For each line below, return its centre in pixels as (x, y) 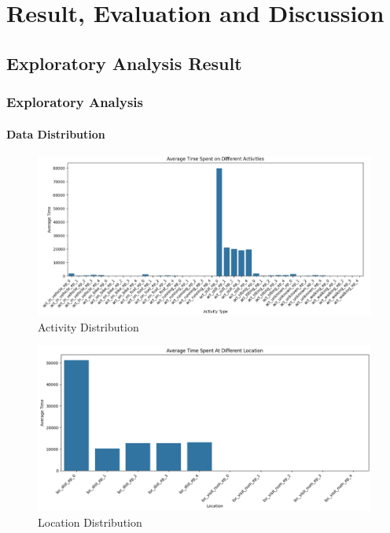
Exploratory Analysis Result (124, 63)
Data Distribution (56, 133)
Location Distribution (90, 522)
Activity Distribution (88, 326)
